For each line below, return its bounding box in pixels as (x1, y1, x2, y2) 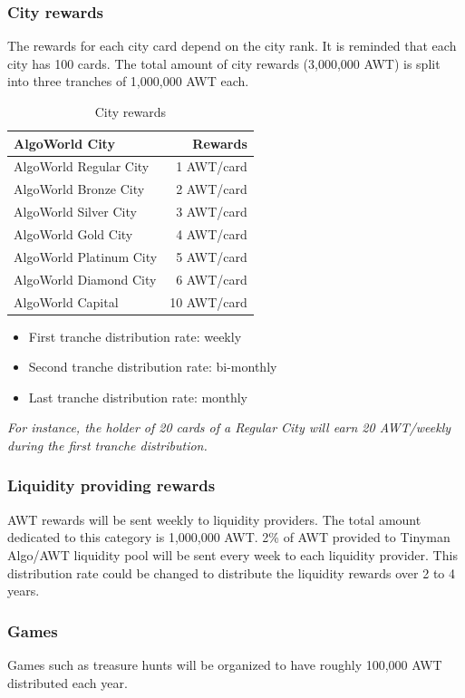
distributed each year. (7, 673, 128, 692)
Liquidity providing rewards (7, 474, 216, 497)
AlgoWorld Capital (14, 292, 119, 311)
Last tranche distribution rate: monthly (28, 387, 248, 406)
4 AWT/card (176, 224, 247, 243)
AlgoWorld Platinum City (14, 247, 158, 266)
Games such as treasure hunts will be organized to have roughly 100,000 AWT (7, 654, 442, 674)
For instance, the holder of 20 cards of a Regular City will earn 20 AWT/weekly (7, 418, 451, 437)
